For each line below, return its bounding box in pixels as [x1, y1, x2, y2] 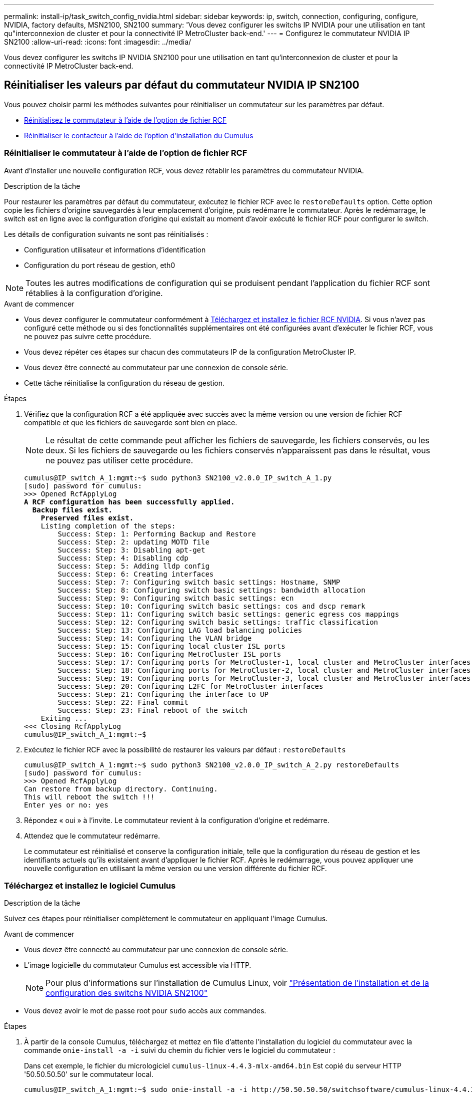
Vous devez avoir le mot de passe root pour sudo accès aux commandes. [24, 1006, 266, 1015]
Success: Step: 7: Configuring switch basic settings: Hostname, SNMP [57, 578, 340, 586]
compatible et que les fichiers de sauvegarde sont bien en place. [24, 418, 237, 427]
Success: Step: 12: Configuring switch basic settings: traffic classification [57, 618, 378, 626]
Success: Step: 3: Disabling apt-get [57, 545, 205, 554]
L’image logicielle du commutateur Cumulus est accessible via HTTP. [24, 961, 251, 970]
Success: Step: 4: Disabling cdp [57, 554, 188, 562]
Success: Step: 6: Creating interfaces [57, 570, 214, 578]
